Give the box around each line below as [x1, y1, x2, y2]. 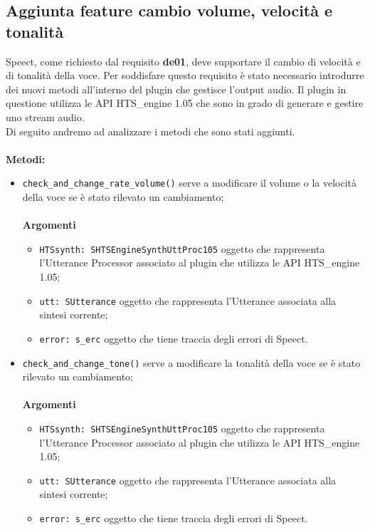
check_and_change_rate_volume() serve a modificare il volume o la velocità [22, 175, 357, 190]
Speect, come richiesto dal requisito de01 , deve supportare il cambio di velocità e [6, 53, 361, 68]
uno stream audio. [6, 109, 85, 124]
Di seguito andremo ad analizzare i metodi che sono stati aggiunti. [6, 123, 295, 138]
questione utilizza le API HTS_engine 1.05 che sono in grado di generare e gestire [6, 95, 364, 110]
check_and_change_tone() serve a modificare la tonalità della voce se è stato [22, 355, 361, 370]
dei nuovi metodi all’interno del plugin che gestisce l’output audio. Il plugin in [6, 81, 347, 96]
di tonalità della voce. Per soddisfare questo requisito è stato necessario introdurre [6, 68, 364, 83]
